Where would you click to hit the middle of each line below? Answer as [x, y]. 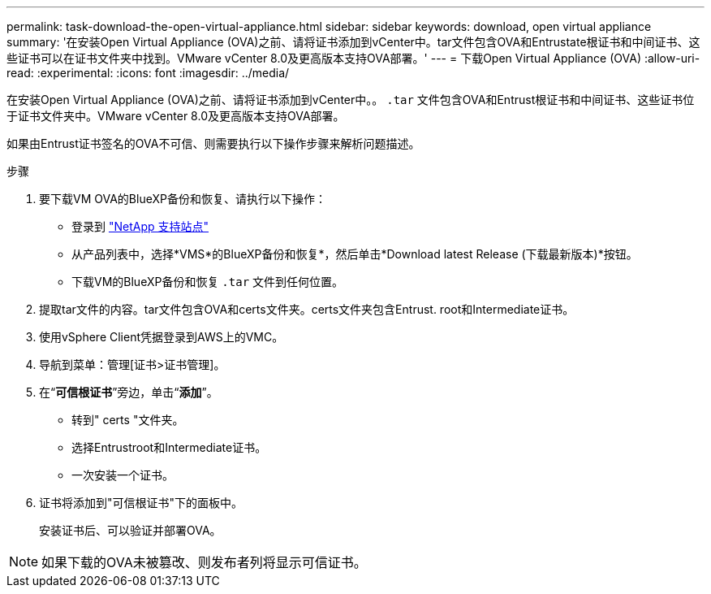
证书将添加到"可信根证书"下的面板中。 [141, 503]
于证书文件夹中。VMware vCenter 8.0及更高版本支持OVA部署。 [176, 116]
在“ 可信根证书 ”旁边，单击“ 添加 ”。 [129, 392]
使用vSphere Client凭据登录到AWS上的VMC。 [162, 337]
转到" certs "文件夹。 [128, 420]
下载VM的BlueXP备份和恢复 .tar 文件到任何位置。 [207, 282]
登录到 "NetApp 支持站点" [140, 226]
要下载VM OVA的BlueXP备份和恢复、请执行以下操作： [183, 199]
